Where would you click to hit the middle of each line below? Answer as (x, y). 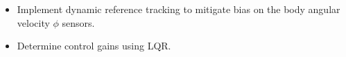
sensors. (78, 22)
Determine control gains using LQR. (94, 46)
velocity (33, 22)
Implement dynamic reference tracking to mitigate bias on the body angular (179, 9)
